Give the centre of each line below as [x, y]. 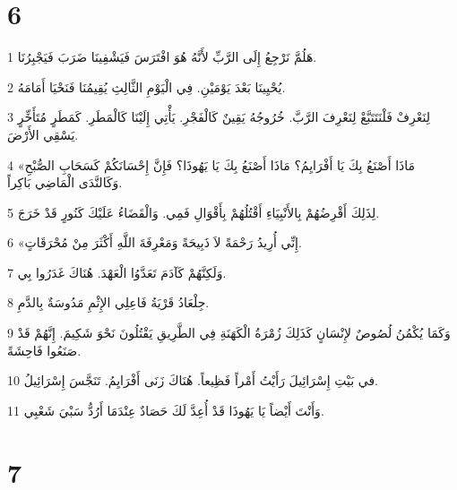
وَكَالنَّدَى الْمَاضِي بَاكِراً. [65, 182]
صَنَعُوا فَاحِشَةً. [44, 350]
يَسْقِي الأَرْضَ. [43, 134]
